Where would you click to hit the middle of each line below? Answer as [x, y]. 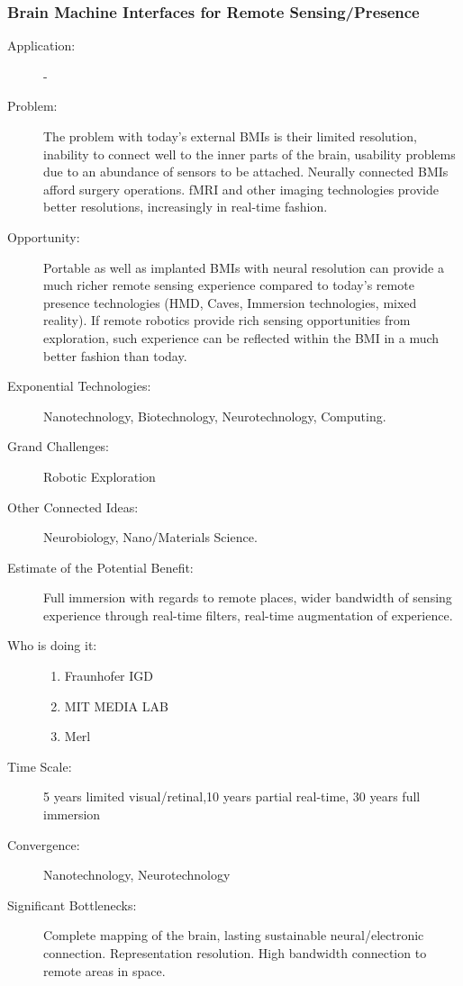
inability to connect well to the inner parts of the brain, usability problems [250, 154]
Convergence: [44, 844]
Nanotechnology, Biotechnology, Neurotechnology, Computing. [215, 416]
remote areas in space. [104, 970]
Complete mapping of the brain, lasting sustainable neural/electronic [234, 935]
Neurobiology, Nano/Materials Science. [150, 537]
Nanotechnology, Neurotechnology [137, 875]
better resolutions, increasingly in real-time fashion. [186, 207]
